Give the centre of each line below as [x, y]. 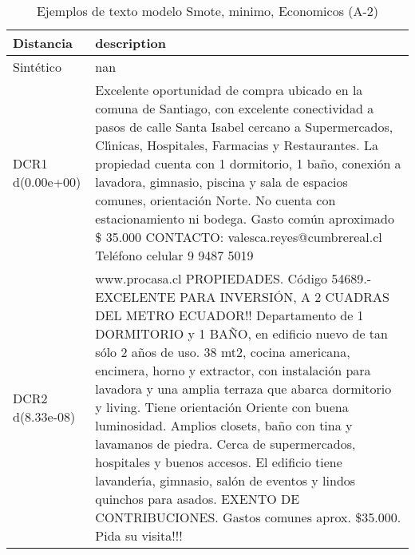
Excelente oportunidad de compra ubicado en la [229, 90]
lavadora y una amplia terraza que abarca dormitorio [243, 388]
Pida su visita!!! [139, 535]
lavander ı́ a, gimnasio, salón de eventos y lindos [225, 480]
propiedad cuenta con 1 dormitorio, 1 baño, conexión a [248, 163]
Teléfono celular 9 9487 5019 [174, 255]
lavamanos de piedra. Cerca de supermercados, [225, 444]
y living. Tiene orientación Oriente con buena [222, 407]
